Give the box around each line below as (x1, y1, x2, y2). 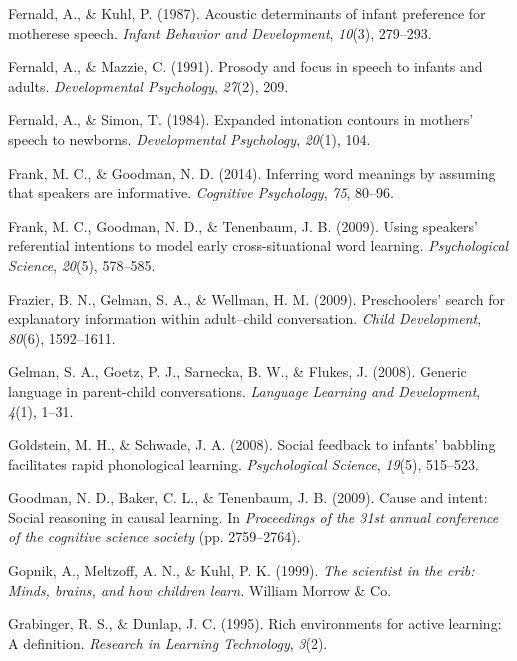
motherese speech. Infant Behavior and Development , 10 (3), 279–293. (8, 22, 432, 43)
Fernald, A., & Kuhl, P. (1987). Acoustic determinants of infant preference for (8, 3, 486, 23)
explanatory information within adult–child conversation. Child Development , (8, 308, 482, 329)
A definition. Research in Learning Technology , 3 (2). (8, 632, 328, 653)
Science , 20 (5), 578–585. (8, 254, 156, 275)
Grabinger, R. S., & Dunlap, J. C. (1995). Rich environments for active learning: (8, 613, 502, 634)
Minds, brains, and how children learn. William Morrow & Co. (8, 579, 392, 600)
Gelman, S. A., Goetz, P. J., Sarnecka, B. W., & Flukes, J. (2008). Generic (8, 361, 467, 382)
